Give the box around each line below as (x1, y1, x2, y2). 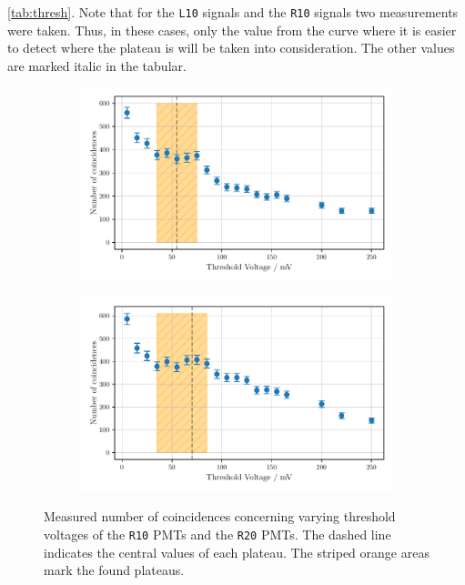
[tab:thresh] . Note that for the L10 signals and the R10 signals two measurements (7, 3, 459, 21)
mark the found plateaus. (44, 560, 185, 580)
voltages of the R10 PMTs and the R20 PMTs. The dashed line (44, 525, 391, 544)
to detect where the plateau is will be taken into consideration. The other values (7, 38, 455, 57)
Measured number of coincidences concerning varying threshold (44, 507, 396, 526)
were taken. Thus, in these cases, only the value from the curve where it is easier (7, 20, 457, 39)
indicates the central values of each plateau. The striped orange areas (44, 542, 430, 561)
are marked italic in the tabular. (7, 55, 187, 75)
